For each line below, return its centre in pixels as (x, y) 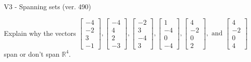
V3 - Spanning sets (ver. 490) (48, 6)
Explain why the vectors (40, 33)
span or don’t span (32, 54)
